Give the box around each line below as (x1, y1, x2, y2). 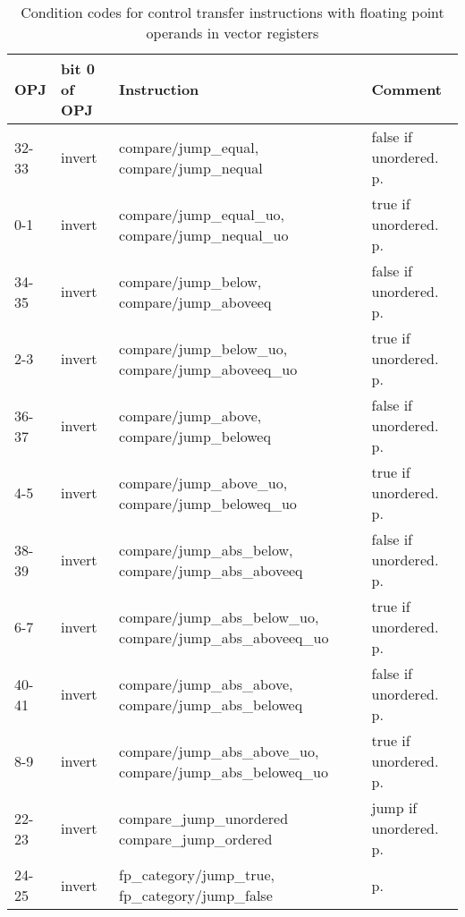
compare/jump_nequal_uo (119, 224, 289, 245)
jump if (371, 797, 418, 818)
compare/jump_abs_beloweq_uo (119, 760, 328, 782)
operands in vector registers (146, 22, 319, 43)
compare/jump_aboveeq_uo (119, 358, 298, 379)
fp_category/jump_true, (119, 864, 275, 885)
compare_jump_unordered (119, 807, 289, 828)
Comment (371, 79, 442, 99)
